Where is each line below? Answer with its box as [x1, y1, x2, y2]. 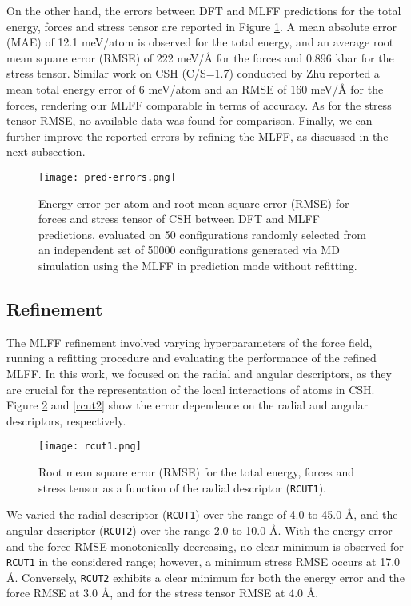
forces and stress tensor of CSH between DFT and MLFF [38, 210, 320, 227]
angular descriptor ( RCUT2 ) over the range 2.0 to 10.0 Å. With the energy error [6, 521, 393, 538]
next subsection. [6, 143, 86, 160]
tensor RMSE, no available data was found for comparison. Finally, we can [6, 112, 373, 129]
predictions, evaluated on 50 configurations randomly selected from [38, 225, 366, 242]
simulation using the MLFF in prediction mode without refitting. [38, 257, 357, 273]
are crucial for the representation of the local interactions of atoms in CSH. [6, 381, 375, 397]
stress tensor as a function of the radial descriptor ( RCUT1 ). [38, 479, 327, 496]
